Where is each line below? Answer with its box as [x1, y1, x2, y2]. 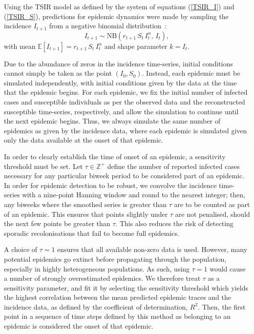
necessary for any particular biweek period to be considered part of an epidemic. [4, 170, 245, 181]
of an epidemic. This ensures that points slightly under [4, 209, 168, 219]
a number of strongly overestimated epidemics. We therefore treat [4, 273, 201, 283]
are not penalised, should [175, 209, 250, 219]
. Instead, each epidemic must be [142, 68, 240, 78]
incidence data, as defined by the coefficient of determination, [4, 301, 188, 312]
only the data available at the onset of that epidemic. [4, 135, 163, 145]
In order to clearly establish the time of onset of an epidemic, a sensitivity [4, 151, 226, 161]
